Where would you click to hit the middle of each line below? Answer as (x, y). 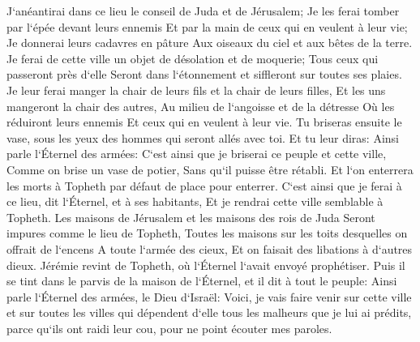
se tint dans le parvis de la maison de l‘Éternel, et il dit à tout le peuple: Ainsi (202, 281)
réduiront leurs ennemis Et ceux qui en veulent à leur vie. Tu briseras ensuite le (204, 122)
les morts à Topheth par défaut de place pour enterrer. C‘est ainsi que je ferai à (204, 185)
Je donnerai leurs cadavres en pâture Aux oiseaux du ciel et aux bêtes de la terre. (210, 43)
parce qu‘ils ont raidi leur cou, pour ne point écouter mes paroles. (169, 328)
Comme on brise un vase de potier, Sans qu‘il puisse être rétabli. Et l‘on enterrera (210, 169)
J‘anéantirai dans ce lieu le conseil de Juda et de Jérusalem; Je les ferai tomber (203, 11)
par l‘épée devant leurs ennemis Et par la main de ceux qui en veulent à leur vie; (207, 26)
